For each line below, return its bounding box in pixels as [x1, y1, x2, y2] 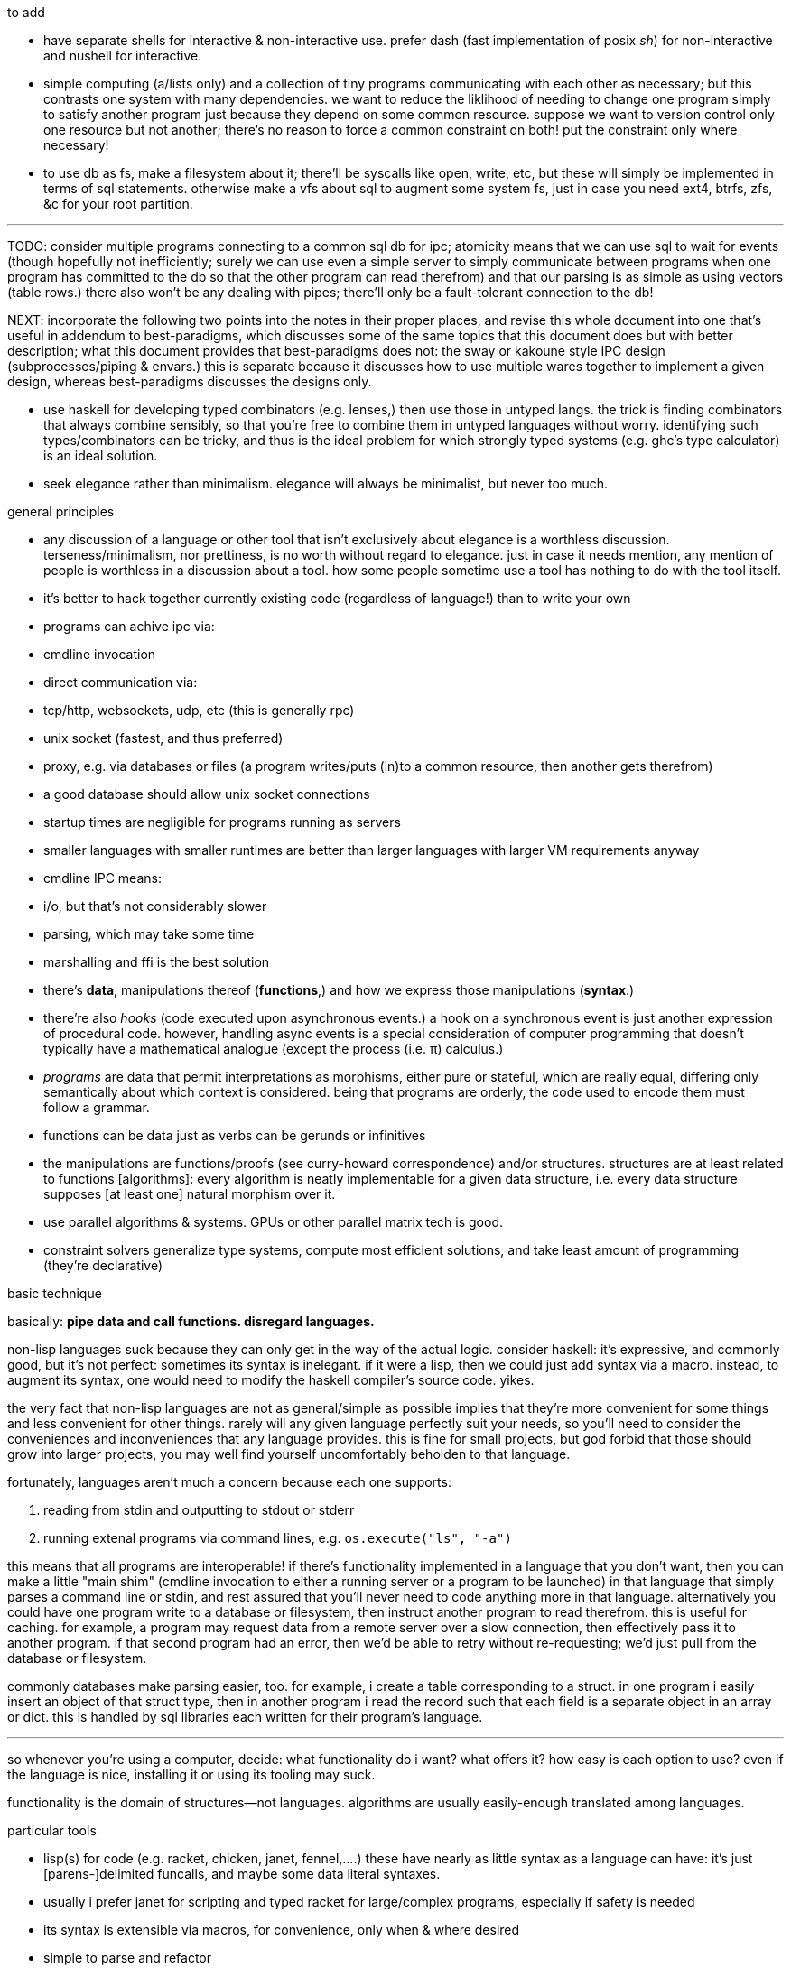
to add [7, 5, 45, 20]
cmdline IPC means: [43, 870, 162, 886]
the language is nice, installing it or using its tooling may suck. [7, 1767, 376, 1782]
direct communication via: [43, 674, 198, 690]
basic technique [7, 1286, 102, 1301]
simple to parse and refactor [43, 1950, 211, 1965]
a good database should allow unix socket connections [43, 786, 370, 802]
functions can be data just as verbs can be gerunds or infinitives [43, 1128, 426, 1143]
